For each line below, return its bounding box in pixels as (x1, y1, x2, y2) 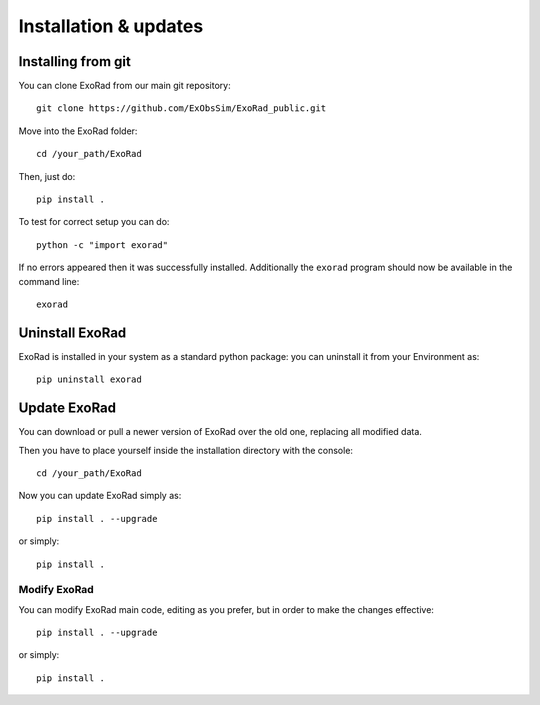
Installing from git (18, 53, 132, 70)
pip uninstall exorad (36, 374, 142, 385)
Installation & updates (18, 15, 204, 37)
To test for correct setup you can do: (18, 216, 170, 228)
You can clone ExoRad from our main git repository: (18, 80, 231, 92)
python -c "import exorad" (36, 239, 169, 250)
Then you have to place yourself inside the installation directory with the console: (18, 444, 354, 456)
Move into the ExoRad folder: (18, 125, 138, 137)
